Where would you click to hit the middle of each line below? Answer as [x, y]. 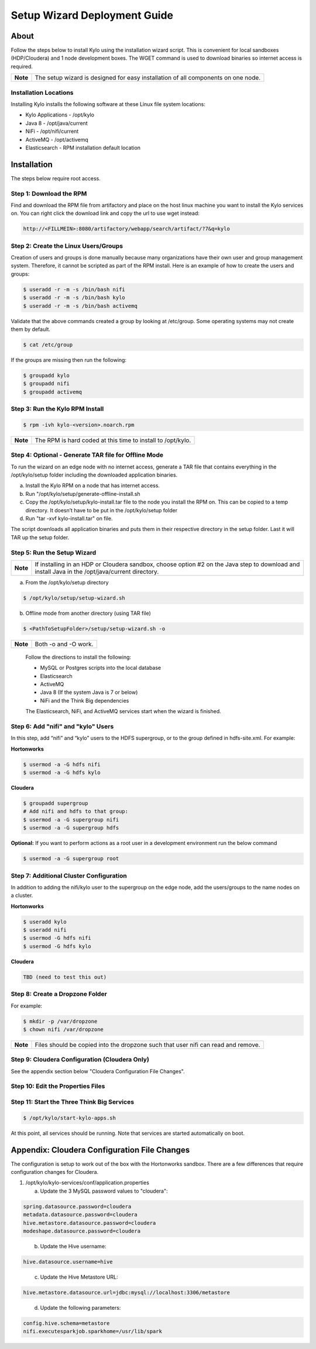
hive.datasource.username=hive [68, 1261]
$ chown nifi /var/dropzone [63, 1029]
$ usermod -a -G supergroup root [71, 859]
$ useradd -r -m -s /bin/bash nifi [74, 289]
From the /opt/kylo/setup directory [67, 582]
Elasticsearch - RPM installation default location [83, 148]
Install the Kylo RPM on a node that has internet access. [93, 485]
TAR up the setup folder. [40, 537]
